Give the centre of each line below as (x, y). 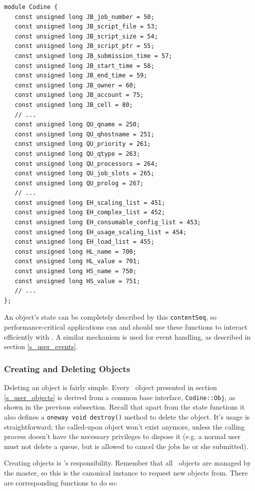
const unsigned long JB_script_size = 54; (86, 36)
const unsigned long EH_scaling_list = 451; (90, 203)
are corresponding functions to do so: (61, 482)
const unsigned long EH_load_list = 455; (84, 242)
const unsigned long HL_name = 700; (75, 251)
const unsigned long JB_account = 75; (79, 95)
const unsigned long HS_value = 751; (77, 281)
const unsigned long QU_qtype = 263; (77, 154)
